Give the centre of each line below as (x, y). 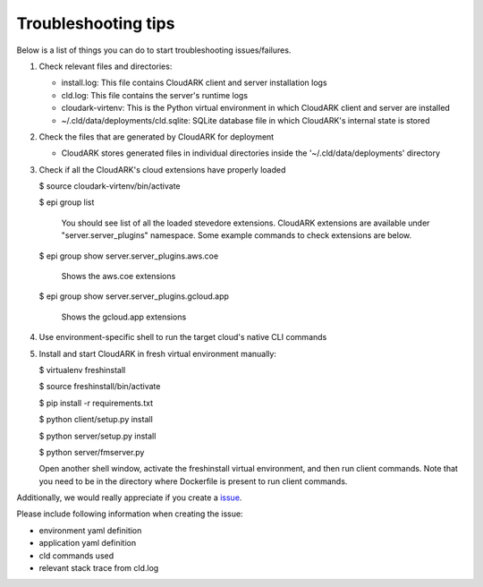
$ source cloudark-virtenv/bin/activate (110, 186)
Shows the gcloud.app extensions (124, 317)
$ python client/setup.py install (96, 420)
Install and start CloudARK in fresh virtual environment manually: (158, 353)
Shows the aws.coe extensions (119, 276)
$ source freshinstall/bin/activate (100, 387)
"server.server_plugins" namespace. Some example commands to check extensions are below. (237, 235)
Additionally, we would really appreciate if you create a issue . (129, 498)
